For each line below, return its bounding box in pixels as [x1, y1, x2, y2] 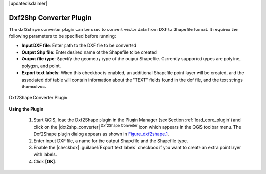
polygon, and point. [21, 63, 61, 69]
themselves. [21, 84, 46, 89]
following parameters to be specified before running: [9, 33, 116, 39]
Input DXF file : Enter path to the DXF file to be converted [21, 42, 136, 48]
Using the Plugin [9, 106, 44, 112]
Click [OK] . [33, 158, 57, 164]
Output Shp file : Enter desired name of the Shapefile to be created [21, 49, 157, 55]
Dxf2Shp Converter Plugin [9, 13, 92, 22]
